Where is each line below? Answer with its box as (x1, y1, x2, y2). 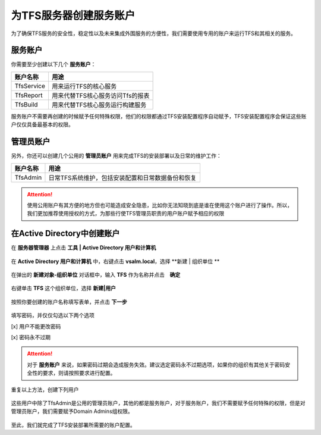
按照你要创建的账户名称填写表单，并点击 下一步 (11, 298, 127, 305)
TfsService (14, 82, 46, 90)
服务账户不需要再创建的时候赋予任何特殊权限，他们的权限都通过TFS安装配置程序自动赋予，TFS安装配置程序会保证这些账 (11, 112, 307, 120)
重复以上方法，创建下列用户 (11, 386, 79, 393)
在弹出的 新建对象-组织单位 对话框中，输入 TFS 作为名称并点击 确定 (11, 271, 181, 278)
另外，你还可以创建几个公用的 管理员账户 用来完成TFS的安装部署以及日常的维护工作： (11, 152, 222, 159)
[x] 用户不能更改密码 (11, 323, 61, 330)
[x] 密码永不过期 (11, 333, 51, 340)
